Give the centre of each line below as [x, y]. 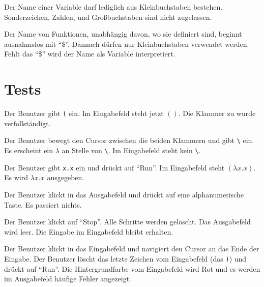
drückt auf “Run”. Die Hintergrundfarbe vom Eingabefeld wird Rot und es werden [132, 268]
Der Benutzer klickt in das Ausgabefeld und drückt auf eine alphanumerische [124, 194]
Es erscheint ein [29, 150]
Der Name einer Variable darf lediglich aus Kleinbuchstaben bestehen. [113, 7]
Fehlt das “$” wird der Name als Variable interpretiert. [90, 54]
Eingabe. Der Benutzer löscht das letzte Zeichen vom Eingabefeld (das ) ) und [125, 258]
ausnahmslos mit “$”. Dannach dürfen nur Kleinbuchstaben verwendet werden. [127, 44]
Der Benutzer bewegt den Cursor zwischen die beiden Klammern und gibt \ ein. [129, 140]
